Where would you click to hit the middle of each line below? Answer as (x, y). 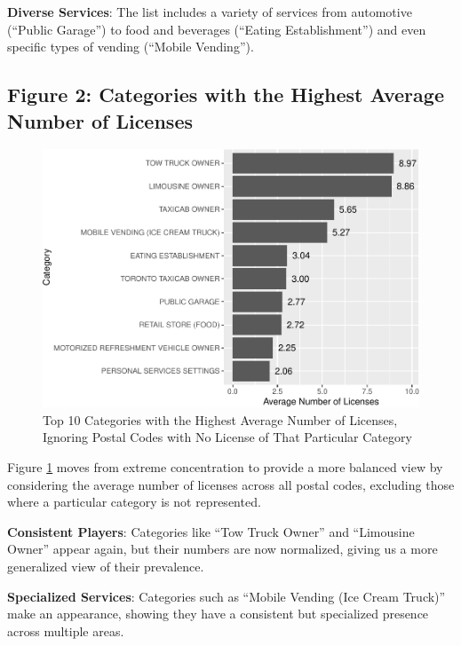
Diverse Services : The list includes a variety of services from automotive (210, 12)
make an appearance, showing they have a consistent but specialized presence (218, 614)
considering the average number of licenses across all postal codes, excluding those (231, 484)
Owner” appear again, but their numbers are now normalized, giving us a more (223, 549)
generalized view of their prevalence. (106, 566)
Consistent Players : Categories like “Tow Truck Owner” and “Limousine (211, 531)
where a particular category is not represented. (134, 502)
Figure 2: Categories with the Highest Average (226, 95)
